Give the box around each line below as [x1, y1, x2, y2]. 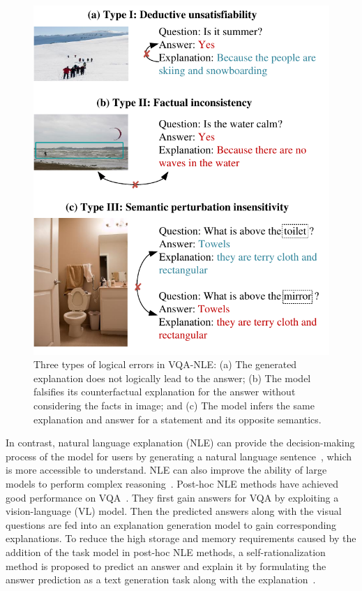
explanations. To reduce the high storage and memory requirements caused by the [6, 531, 356, 546]
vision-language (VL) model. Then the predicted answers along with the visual [6, 504, 342, 518]
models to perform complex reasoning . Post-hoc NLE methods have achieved [6, 476, 338, 490]
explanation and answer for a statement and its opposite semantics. [33, 411, 322, 426]
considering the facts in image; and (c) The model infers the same [33, 398, 315, 412]
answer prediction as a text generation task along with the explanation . [6, 572, 316, 587]
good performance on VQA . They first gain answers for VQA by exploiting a [6, 490, 339, 504]
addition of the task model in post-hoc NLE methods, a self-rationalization [6, 544, 326, 559]
